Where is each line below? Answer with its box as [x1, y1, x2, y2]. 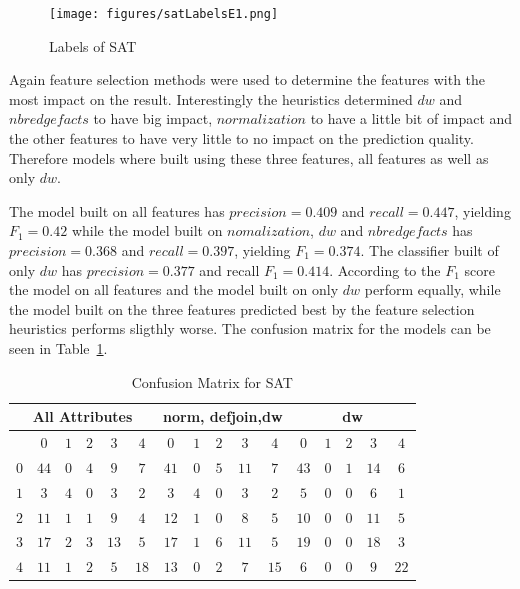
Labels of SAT [49, 35, 137, 56]
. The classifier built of [360, 240, 499, 260]
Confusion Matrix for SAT [131, 371, 293, 392]
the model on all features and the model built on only [9, 279, 339, 300]
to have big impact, [93, 108, 213, 129]
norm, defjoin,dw [163, 406, 283, 427]
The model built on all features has [9, 200, 225, 221]
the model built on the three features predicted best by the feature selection [9, 298, 475, 319]
